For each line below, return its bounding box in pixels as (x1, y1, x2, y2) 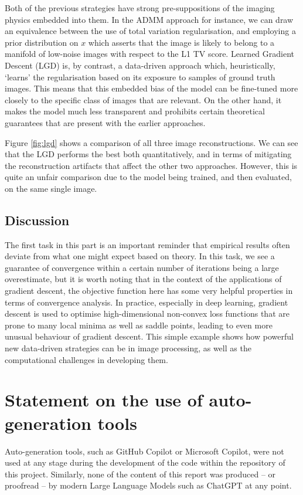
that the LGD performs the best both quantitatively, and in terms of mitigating (5, 148, 292, 160)
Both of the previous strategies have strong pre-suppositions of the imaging (5, 2, 275, 13)
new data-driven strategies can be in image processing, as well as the (5, 342, 251, 354)
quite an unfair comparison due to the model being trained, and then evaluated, (5, 171, 292, 183)
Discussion (5, 211, 70, 229)
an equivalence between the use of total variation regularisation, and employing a (5, 25, 296, 37)
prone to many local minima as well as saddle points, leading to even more (5, 318, 273, 331)
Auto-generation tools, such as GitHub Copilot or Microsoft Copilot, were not (5, 445, 284, 457)
